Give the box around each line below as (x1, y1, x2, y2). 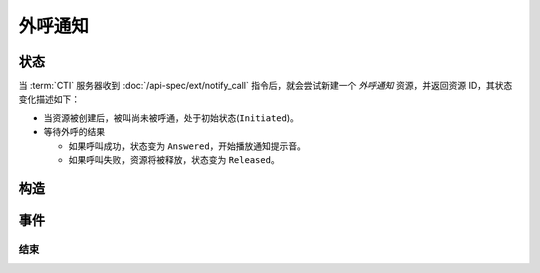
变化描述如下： (18, 93, 80, 105)
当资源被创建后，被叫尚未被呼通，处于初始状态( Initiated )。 (43, 111, 300, 124)
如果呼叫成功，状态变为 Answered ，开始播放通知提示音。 (68, 140, 307, 152)
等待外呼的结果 (43, 126, 105, 138)
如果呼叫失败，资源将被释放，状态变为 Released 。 (68, 154, 280, 166)
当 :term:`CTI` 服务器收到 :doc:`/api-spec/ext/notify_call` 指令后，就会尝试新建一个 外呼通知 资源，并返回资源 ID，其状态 (18, 80, 513, 92)
